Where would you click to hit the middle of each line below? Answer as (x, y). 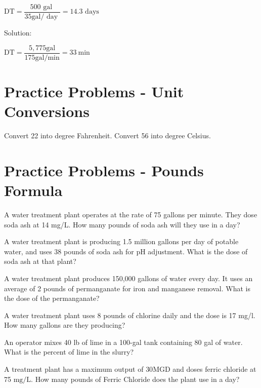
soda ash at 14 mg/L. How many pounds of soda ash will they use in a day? (122, 224)
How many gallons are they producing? (65, 325)
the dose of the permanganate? (52, 298)
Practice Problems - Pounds (104, 170)
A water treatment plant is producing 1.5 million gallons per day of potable (121, 241)
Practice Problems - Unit (94, 91)
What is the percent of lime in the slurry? (69, 352)
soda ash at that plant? (40, 261)
